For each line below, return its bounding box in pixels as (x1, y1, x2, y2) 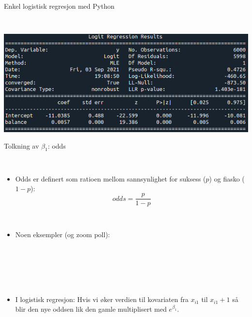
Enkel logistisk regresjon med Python (4, 1, 115, 11)
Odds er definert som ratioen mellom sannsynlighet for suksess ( (15, 173, 206, 183)
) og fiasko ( (209, 173, 245, 183)
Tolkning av (4, 140, 39, 151)
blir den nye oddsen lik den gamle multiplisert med (15, 303, 167, 314)
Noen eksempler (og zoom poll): (15, 229, 110, 239)
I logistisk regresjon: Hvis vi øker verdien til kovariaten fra (15, 294, 189, 304)
